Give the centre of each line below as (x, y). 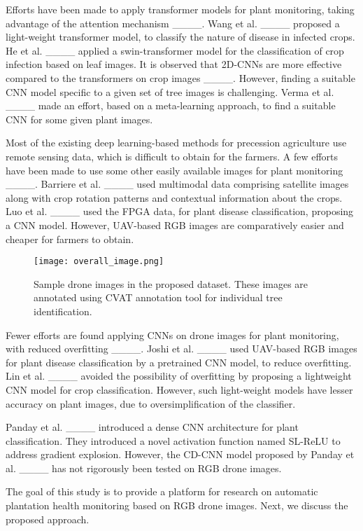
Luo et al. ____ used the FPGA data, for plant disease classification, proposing (180, 211)
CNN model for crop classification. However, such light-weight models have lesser (179, 389)
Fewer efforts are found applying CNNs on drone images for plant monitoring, (172, 335)
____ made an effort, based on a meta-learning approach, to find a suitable (171, 105)
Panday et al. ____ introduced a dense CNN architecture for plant (152, 427)
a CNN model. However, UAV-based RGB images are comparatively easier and (175, 225)
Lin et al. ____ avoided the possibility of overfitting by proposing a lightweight (179, 376)
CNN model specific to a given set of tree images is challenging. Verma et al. (170, 91)
